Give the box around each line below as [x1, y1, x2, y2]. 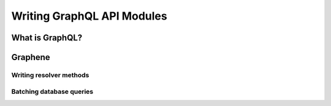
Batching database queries [11, 87, 94, 96]
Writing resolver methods [11, 70, 89, 79]
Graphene [11, 52, 50, 62]
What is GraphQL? [11, 32, 83, 43]
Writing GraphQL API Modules [11, 9, 168, 23]
